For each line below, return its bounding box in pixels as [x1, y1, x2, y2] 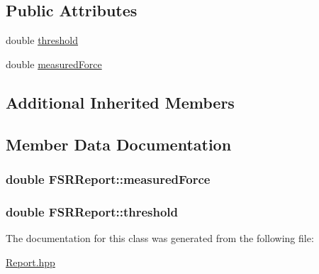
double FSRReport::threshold [6, 202, 179, 220]
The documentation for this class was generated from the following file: [6, 231, 314, 246]
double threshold [6, 33, 79, 48]
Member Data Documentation [6, 133, 232, 155]
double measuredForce [6, 56, 102, 71]
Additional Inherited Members [6, 91, 235, 113]
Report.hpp [6, 254, 55, 269]
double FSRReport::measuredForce [6, 170, 211, 187]
